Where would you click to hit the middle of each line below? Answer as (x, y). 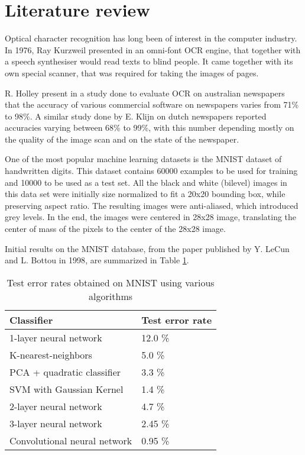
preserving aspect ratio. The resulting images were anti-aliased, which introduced (152, 205)
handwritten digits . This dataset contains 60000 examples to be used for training (151, 171)
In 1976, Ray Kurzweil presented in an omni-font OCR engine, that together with (153, 49)
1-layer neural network (56, 337)
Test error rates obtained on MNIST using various (111, 282)
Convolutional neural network (71, 440)
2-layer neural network (56, 406)
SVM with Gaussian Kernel (66, 389)
